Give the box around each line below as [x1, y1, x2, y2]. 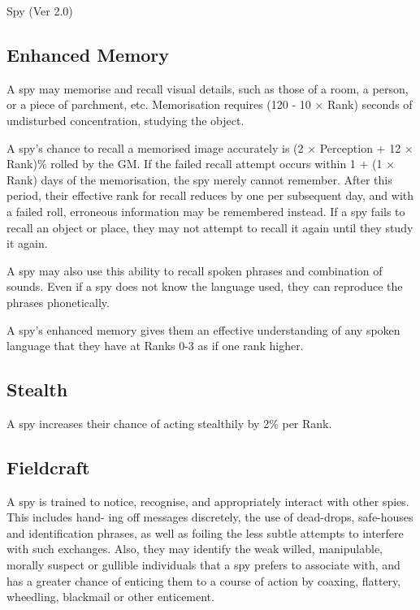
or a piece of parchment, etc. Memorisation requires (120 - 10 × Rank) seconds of [6, 96, 413, 113]
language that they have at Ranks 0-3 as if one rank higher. [6, 337, 304, 354]
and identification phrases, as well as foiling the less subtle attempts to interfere [6, 524, 404, 541]
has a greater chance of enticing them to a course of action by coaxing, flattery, [6, 572, 401, 589]
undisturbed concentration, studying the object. [6, 111, 245, 128]
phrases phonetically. [6, 293, 110, 310]
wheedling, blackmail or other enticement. [6, 588, 214, 605]
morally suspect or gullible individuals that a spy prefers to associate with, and [6, 556, 401, 573]
